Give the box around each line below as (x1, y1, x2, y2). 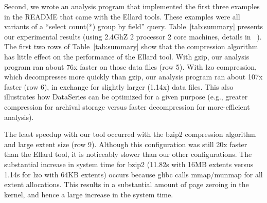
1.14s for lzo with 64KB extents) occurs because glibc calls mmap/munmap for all (4, 169, 263, 179)
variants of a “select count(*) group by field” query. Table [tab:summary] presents (4, 21, 263, 32)
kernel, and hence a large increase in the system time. (4, 189, 173, 199)
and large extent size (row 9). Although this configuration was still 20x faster (4, 138, 247, 149)
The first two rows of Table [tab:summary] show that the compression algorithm (4, 41, 258, 52)
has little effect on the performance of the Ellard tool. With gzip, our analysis (4, 51, 250, 62)
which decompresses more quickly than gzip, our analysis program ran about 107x (4, 71, 263, 82)
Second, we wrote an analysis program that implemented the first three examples (4, 1, 260, 11)
